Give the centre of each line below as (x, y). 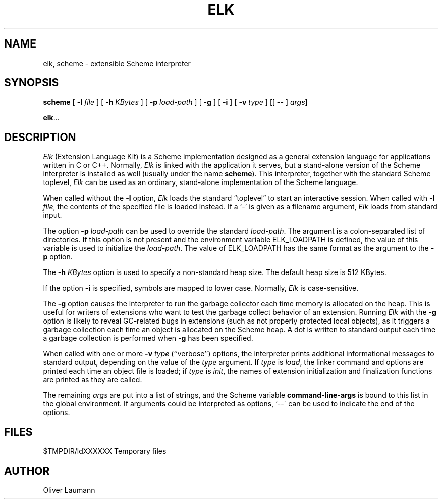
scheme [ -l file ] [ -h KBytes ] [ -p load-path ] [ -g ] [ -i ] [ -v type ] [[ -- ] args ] (175, 102)
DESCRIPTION (40, 137)
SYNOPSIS (32, 83)
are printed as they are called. (93, 380)
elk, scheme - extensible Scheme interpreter (117, 63)
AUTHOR (27, 471)
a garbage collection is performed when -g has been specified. (148, 338)
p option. (58, 257)
